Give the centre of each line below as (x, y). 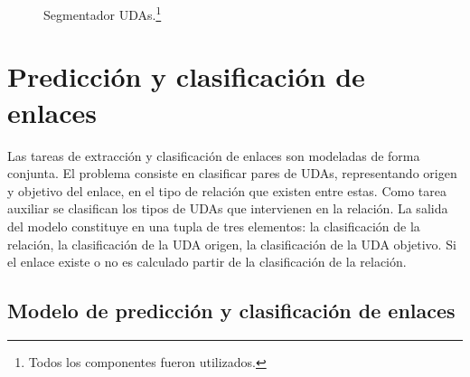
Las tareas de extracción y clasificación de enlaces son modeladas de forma (214, 155)
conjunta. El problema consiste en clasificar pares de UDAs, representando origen (232, 173)
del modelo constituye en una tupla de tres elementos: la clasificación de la (214, 226)
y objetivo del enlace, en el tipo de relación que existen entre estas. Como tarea (227, 190)
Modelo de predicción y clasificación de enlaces (231, 311)
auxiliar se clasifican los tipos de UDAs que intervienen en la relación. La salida (228, 208)
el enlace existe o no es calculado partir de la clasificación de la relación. (207, 262)
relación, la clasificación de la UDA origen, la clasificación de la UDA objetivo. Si (232, 244)
